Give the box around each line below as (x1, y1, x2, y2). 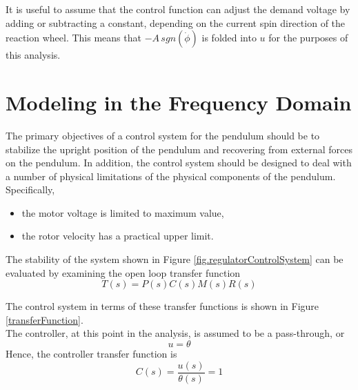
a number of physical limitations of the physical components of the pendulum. (6, 168, 336, 183)
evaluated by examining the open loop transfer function (6, 265, 241, 280)
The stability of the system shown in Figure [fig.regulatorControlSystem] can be (6, 252, 344, 266)
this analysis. (6, 48, 61, 62)
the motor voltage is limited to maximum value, (21, 205, 224, 220)
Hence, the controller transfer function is (6, 347, 177, 361)
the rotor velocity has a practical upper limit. (21, 228, 214, 243)
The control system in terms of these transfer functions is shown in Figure (6, 299, 319, 313)
